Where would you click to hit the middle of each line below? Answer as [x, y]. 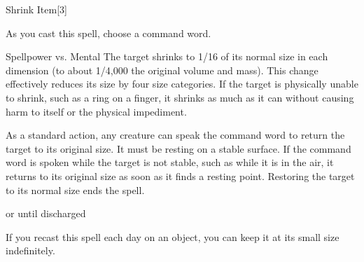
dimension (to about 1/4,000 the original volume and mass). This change [162, 70]
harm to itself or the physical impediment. [96, 111]
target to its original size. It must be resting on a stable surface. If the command [178, 148]
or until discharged [46, 213]
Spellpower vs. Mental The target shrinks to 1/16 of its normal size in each [167, 56]
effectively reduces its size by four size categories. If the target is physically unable [182, 84]
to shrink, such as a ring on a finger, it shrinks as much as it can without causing [180, 97]
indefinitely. [30, 250]
